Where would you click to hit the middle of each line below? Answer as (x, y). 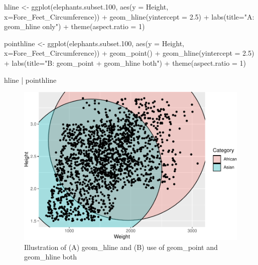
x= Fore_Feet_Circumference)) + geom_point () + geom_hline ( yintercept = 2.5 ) (129, 53)
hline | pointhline (30, 80)
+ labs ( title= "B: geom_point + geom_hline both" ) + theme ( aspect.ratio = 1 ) (125, 62)
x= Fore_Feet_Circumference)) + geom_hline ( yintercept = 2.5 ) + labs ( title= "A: (129, 16)
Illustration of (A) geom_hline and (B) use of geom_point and (121, 247)
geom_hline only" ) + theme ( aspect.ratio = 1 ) (75, 26)
